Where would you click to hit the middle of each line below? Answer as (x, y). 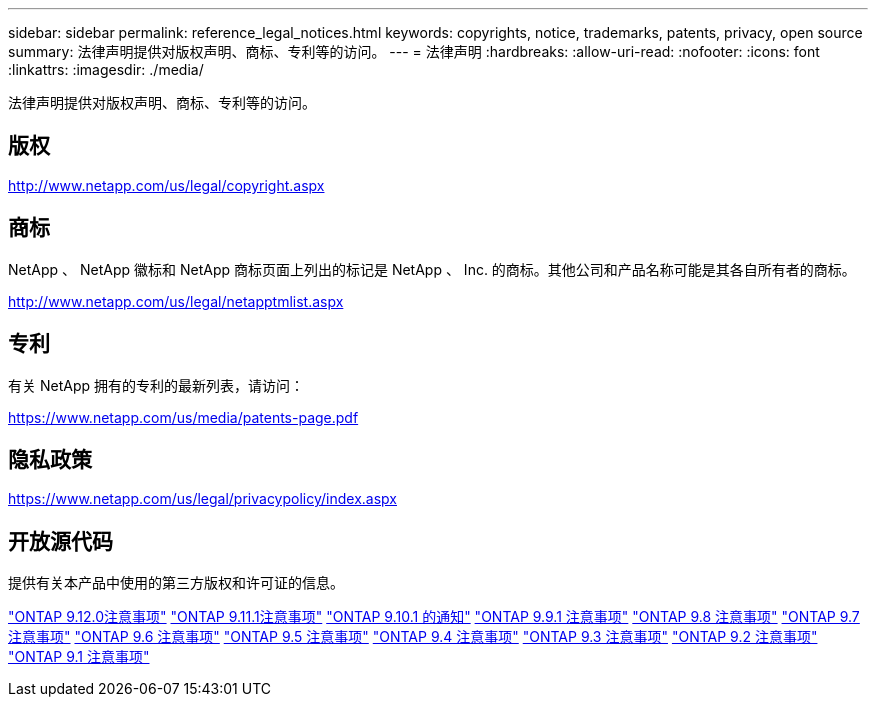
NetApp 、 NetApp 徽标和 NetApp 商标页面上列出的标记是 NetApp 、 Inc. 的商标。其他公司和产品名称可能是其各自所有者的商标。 (432, 269)
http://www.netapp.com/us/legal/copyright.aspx (166, 185)
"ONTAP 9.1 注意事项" (79, 657)
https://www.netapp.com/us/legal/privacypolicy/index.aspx (202, 499)
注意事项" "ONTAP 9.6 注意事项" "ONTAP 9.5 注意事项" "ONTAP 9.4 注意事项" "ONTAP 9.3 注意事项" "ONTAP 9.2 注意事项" (413, 637)
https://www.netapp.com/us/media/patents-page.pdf (183, 417)
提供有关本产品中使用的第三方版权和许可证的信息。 (176, 583)
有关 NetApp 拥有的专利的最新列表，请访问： (156, 385)
